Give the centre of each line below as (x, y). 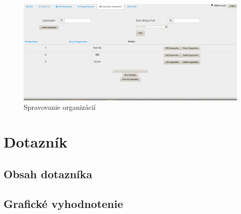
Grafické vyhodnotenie (63, 203)
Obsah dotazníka (48, 173)
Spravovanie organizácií (60, 107)
